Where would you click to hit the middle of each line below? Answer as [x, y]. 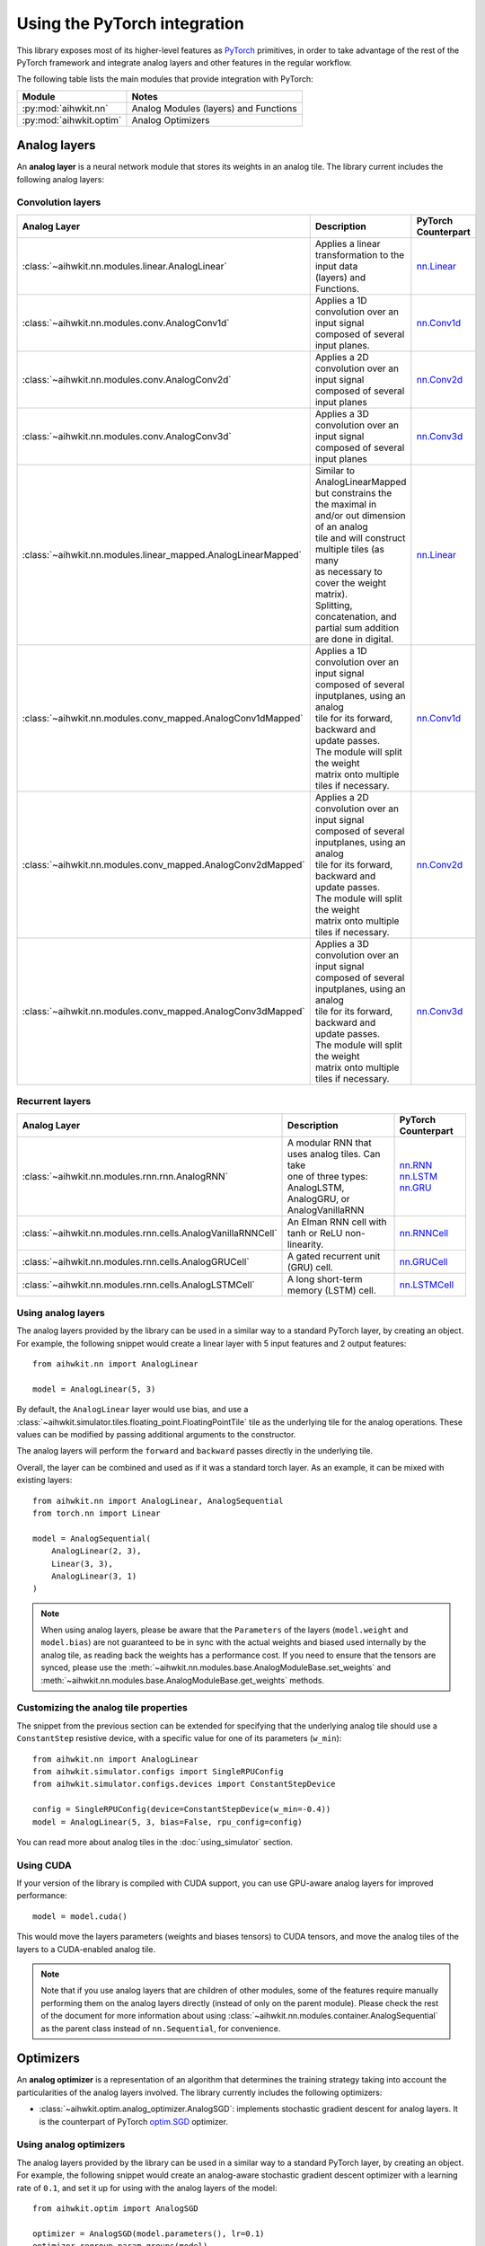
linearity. [306, 1244]
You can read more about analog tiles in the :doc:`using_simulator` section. [155, 1842]
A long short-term [325, 1278]
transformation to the [360, 254]
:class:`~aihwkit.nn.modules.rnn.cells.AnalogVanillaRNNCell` [150, 1233]
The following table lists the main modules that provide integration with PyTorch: [165, 79]
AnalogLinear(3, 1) [94, 1576]
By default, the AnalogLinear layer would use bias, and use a [132, 1410]
